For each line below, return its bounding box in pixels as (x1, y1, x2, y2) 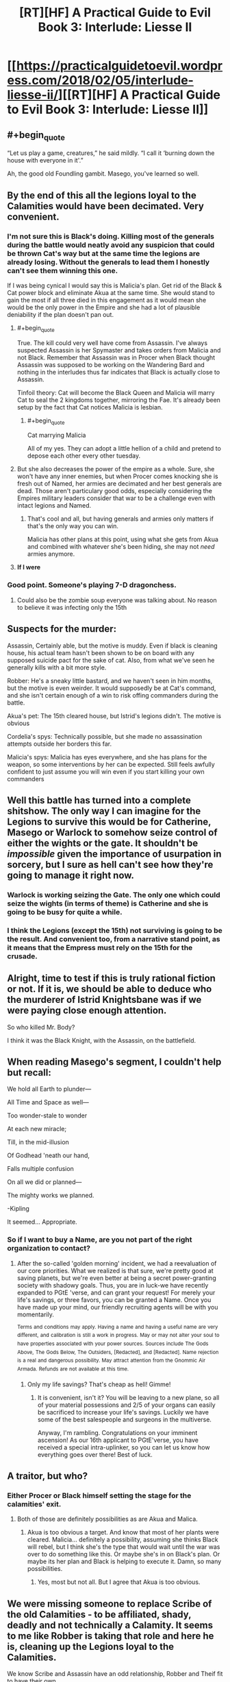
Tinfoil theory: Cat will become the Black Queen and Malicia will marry (16, 388, 215, 396)
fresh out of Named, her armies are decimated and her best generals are (16, 479, 222, 488)
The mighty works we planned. (7, 1192, 94, 1200)
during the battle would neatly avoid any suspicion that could (7, 240, 215, 250)
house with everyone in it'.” (7, 156, 84, 165)
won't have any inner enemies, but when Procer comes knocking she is (16, 472, 218, 481)
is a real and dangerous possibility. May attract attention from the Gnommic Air (16, 1357, 206, 1364)
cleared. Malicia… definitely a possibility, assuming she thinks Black (27, 1535, 218, 1544)
